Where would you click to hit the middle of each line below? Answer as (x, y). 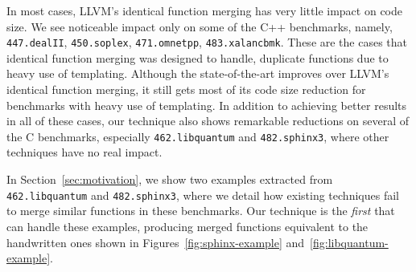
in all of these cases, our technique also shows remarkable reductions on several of (208, 121)
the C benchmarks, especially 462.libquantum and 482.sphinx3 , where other (198, 136)
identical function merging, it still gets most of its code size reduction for (186, 89)
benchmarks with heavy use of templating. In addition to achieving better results (207, 105)
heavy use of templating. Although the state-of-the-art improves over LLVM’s (198, 73)
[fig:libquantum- (349, 242)
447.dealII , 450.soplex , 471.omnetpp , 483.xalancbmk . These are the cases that (207, 42)
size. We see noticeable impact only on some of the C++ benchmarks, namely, (200, 26)
